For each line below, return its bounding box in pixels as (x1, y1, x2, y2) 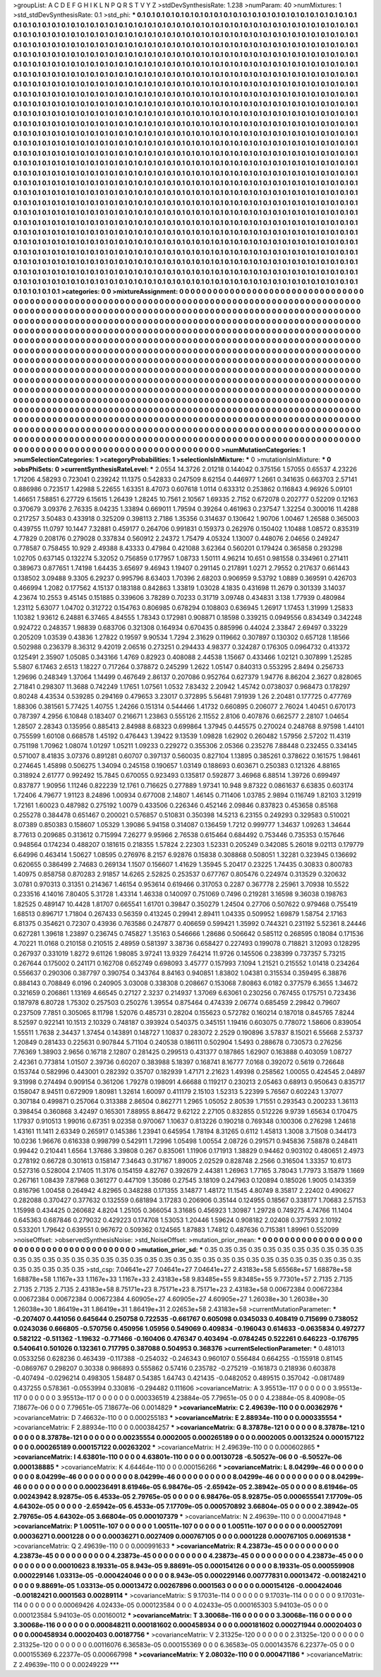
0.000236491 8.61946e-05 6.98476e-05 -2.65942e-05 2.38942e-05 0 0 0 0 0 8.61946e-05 (78, 1482, 358, 1491)
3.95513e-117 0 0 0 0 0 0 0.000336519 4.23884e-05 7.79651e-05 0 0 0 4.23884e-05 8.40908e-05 (56, 1394, 346, 1402)
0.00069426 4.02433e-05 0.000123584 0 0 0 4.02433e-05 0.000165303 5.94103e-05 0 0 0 (57, 1601, 328, 1609)
